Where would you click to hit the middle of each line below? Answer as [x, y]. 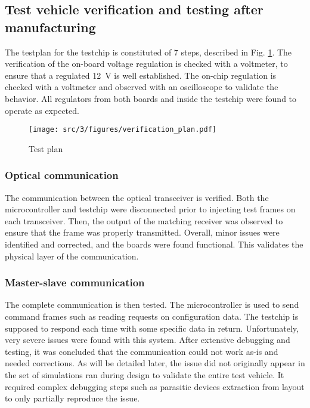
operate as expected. [42, 110]
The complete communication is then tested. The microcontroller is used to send [152, 305]
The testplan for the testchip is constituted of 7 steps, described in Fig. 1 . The [148, 52]
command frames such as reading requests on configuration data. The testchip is [152, 316]
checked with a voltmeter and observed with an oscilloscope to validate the [142, 87]
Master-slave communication [75, 282]
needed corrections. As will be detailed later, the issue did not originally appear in [155, 363]
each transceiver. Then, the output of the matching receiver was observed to [144, 220]
